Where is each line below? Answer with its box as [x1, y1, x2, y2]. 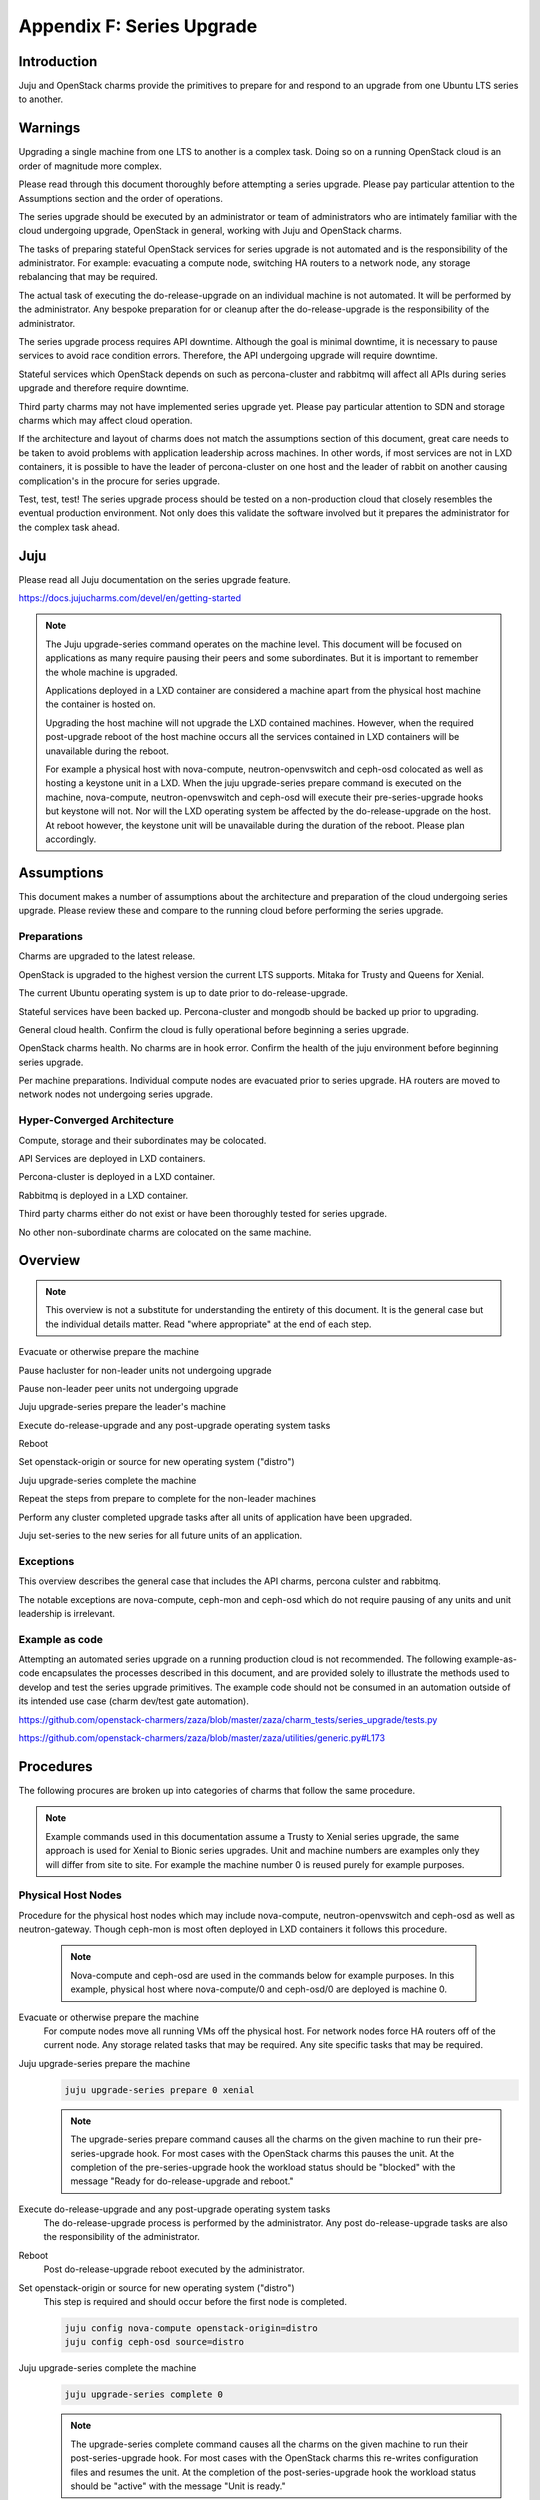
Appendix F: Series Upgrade [18, 15, 258, 37]
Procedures [18, 1758, 94, 1775]
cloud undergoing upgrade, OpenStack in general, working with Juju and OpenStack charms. [18, 225, 402, 237]
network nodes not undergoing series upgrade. [18, 1088, 214, 1100]
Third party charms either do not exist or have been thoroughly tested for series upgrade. [18, 1208, 387, 1220]
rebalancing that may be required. [18, 271, 159, 283]
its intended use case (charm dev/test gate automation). [18, 1695, 249, 1707]
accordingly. [45, 833, 97, 845]
